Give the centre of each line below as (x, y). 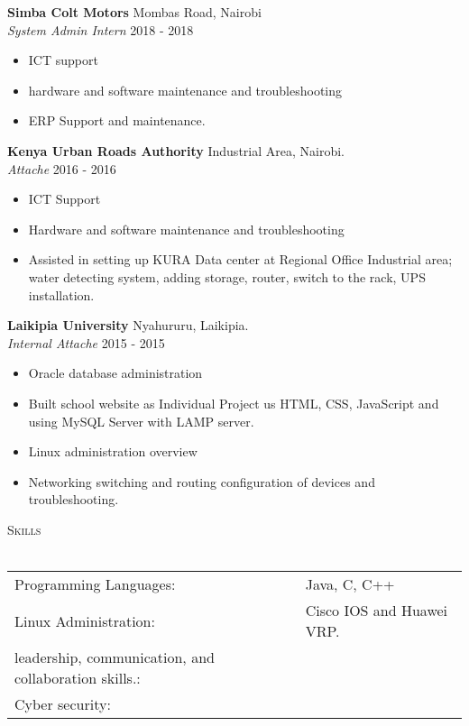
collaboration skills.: (78, 678)
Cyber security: (63, 704)
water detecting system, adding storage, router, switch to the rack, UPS (227, 276)
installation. (61, 294)
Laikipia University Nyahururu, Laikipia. (128, 325)
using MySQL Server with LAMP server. (141, 421)
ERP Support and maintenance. (117, 120)
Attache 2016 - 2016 (62, 168)
